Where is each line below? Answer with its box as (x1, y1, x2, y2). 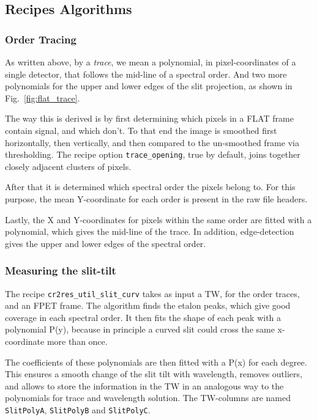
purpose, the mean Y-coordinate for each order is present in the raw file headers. (5, 193, 308, 205)
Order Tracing (5, 31, 76, 46)
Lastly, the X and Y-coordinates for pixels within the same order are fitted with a (5, 213, 312, 226)
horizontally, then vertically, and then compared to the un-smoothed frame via (5, 136, 299, 149)
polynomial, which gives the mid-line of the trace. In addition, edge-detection (5, 225, 294, 238)
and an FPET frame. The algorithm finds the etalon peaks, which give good (5, 299, 291, 312)
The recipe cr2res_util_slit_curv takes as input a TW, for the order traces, (5, 287, 300, 300)
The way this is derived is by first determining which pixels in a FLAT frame (5, 112, 294, 125)
